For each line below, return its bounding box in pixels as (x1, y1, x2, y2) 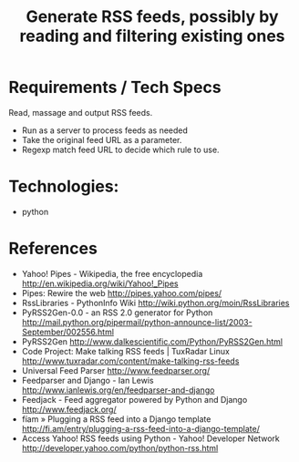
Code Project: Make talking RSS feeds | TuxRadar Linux (21, 345, 230, 356)
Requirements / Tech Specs (8, 77, 222, 98)
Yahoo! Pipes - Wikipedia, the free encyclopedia (21, 268, 203, 279)
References (8, 239, 98, 259)
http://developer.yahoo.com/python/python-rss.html (21, 442, 219, 453)
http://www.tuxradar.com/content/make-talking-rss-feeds (21, 355, 240, 366)
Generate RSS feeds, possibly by (26, 6, 279, 27)
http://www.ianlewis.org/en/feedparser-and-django (21, 385, 215, 395)
